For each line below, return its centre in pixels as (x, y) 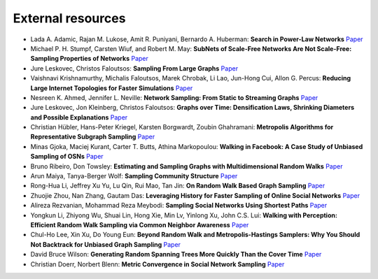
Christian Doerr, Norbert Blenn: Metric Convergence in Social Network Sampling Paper (157, 264)
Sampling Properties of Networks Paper (89, 59)
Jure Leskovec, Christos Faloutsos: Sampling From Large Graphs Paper (134, 68)
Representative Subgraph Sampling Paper (93, 137)
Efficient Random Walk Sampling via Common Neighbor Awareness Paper (140, 224)
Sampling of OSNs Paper (67, 157)
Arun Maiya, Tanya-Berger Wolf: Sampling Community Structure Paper (134, 176)
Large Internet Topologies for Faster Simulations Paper (112, 88)
